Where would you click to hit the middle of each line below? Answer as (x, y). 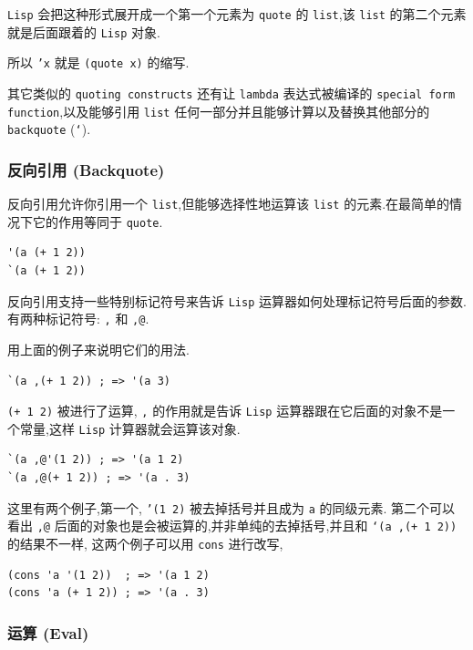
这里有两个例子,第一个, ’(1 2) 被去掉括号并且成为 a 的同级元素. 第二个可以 (231, 507)
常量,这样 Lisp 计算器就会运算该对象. (130, 428)
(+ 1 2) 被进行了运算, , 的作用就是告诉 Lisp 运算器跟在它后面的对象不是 (225, 411)
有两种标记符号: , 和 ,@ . (78, 319)
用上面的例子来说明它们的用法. (98, 349)
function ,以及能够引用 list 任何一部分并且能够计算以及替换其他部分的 (219, 111)
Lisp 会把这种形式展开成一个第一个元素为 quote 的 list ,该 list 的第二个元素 (237, 14)
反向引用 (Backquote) (86, 169)
